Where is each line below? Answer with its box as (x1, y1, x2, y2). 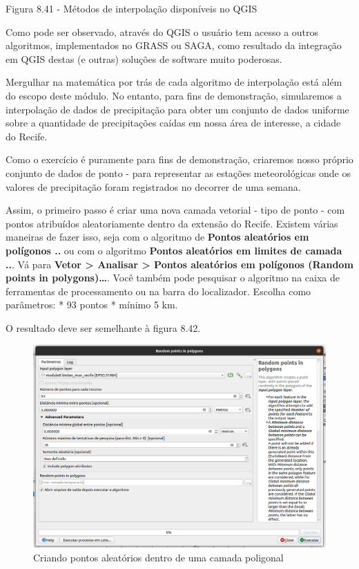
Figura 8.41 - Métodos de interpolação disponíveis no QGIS (6, 1, 258, 15)
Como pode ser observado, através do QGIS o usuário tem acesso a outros (6, 24, 319, 39)
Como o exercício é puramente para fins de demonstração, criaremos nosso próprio (6, 152, 353, 167)
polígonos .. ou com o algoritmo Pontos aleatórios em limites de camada (6, 243, 342, 257)
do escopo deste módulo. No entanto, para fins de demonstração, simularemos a (6, 88, 342, 102)
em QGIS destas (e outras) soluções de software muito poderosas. (6, 51, 282, 66)
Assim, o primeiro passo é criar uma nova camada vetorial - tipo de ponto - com (6, 203, 345, 217)
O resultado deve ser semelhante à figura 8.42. (6, 320, 201, 335)
